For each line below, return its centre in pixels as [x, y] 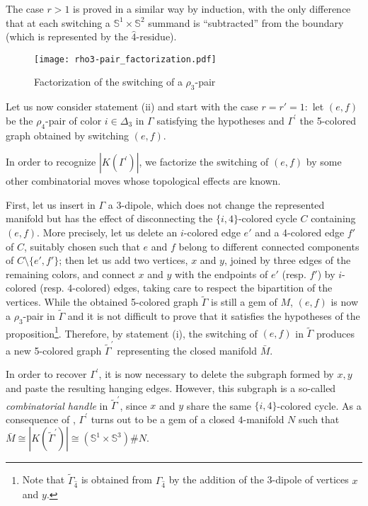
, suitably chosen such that [82, 246]
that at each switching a [58, 22]
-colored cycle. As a [319, 405]
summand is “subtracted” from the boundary [246, 22]
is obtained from [117, 479]
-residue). [156, 36]
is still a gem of [244, 302]
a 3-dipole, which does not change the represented [216, 204]
